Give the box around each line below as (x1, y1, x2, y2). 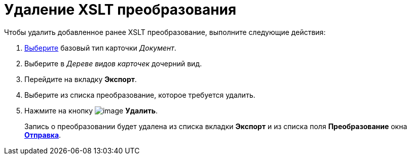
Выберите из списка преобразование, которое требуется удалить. (24, 90, 255, 99)
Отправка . (24, 130, 61, 139)
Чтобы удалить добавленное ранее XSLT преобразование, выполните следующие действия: (4, 27, 326, 36)
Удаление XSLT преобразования (4, 1, 237, 18)
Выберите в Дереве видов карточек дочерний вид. (24, 59, 202, 68)
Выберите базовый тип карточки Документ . (24, 43, 176, 52)
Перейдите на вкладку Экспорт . (24, 74, 137, 84)
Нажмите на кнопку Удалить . (24, 106, 158, 115)
